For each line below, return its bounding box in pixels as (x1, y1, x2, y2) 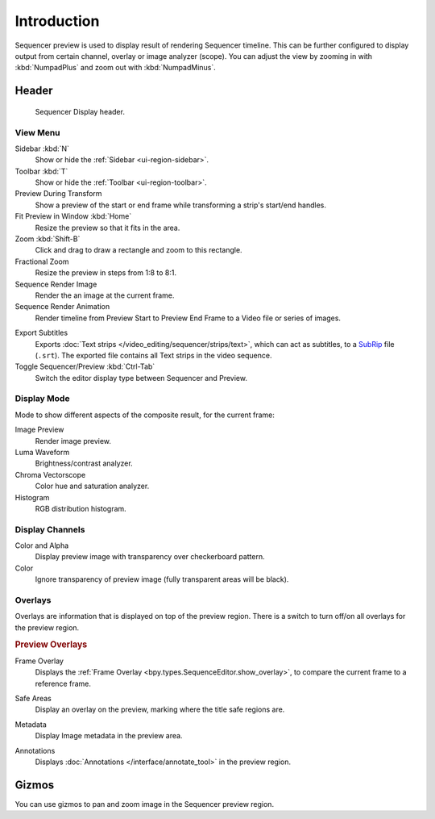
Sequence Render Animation (14, 302, 110, 311)
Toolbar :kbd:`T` (14, 166, 68, 176)
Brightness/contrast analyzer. (35, 458, 133, 468)
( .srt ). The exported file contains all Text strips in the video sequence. (35, 350, 272, 360)
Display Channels (14, 524, 85, 535)
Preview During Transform (14, 189, 102, 198)
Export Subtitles (14, 328, 68, 338)
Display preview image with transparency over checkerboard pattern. (35, 552, 265, 562)
